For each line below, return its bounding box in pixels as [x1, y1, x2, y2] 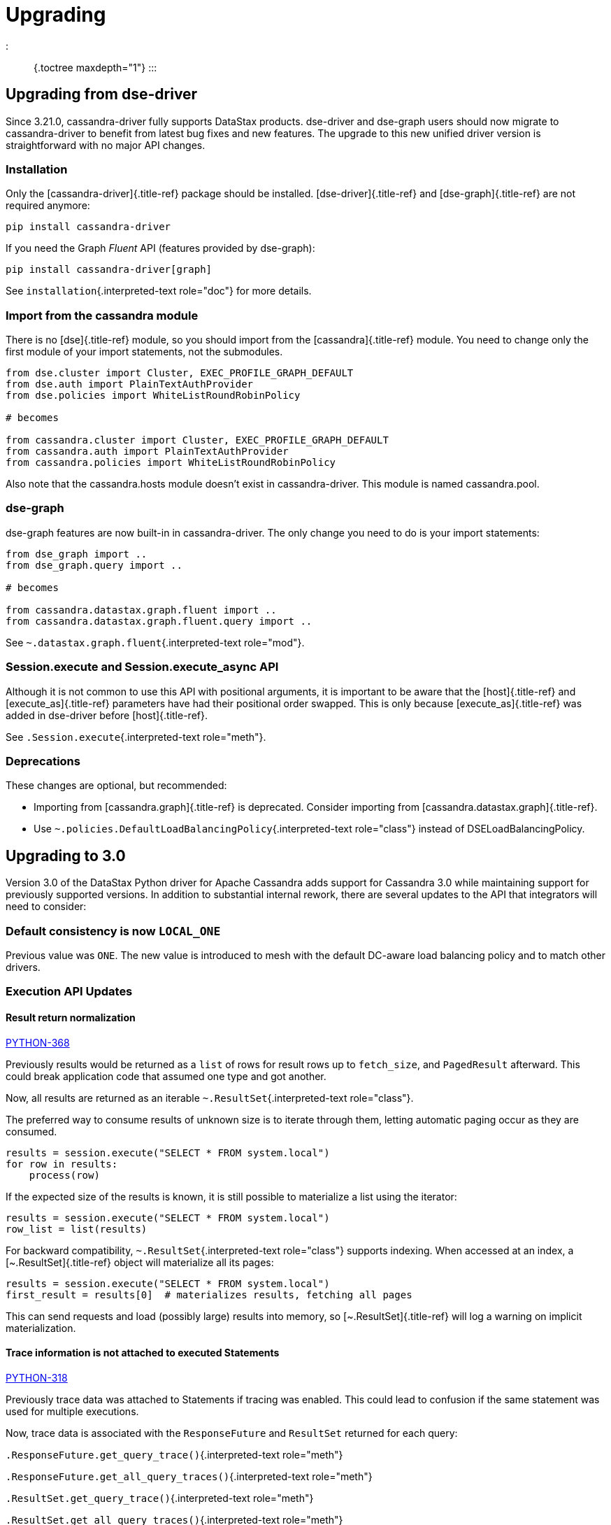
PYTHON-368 [6, 1036, 70, 1049]
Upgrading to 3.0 [6, 846, 126, 865]
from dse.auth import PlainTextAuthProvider [6, 378, 254, 390]
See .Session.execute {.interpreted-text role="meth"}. [6, 730, 266, 743]
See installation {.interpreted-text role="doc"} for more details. [6, 285, 312, 297]
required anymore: [6, 199, 90, 212]
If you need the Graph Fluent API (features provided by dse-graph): [6, 242, 315, 255]
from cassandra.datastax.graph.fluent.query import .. [6, 615, 312, 627]
